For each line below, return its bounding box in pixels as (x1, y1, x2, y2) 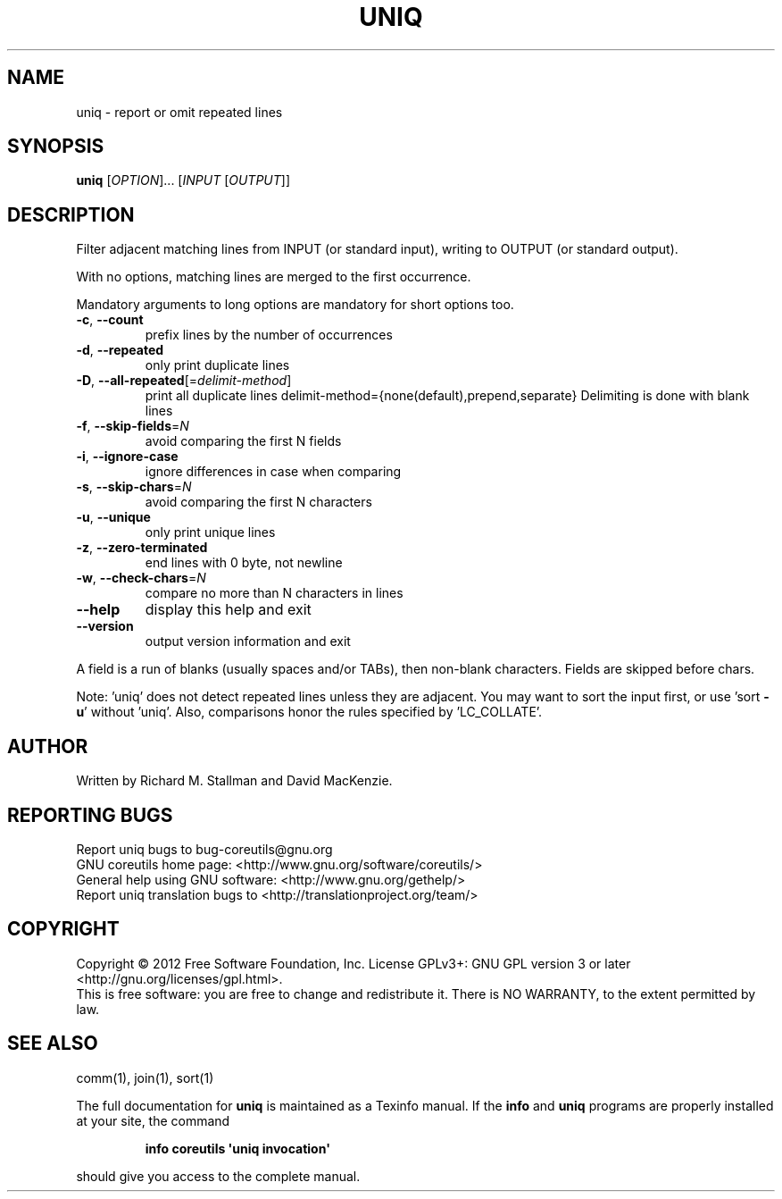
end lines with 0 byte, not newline (145, 555, 343, 571)
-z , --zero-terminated (76, 540, 208, 556)
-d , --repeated (76, 342, 164, 358)
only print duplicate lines (145, 357, 290, 373)
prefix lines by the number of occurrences (145, 327, 393, 343)
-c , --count (76, 312, 144, 328)
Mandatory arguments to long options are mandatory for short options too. (76, 297, 514, 313)
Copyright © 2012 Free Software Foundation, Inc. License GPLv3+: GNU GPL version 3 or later (76, 955, 631, 971)
